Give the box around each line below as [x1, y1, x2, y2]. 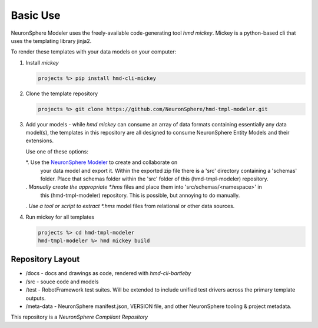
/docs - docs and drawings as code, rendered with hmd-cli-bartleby [25, 270, 191, 277]
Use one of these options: [25, 148, 88, 155]
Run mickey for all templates [25, 213, 94, 220]
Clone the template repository [25, 90, 98, 97]
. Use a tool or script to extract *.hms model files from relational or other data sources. [25, 203, 235, 210]
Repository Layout [11, 255, 80, 265]
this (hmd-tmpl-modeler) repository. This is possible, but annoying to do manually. [40, 192, 240, 199]
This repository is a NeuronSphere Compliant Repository [11, 313, 148, 320]
